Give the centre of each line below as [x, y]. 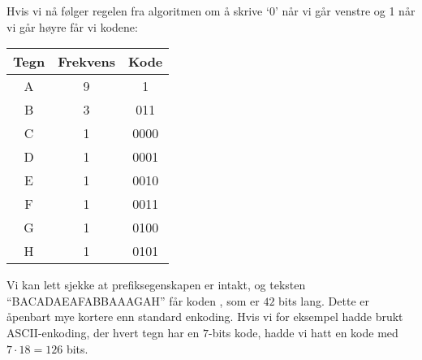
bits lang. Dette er [324, 300]
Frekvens [87, 62]
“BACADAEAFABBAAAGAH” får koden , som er [133, 300]
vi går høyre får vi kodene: [72, 26]
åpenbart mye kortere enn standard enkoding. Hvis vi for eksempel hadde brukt [205, 317]
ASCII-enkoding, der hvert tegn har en [103, 332]
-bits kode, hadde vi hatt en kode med [304, 332]
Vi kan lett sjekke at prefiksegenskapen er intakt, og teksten [156, 285]
